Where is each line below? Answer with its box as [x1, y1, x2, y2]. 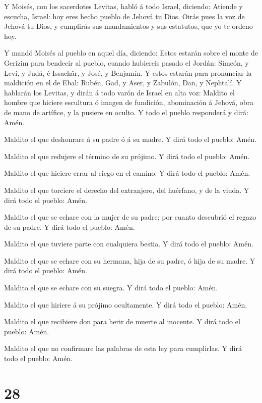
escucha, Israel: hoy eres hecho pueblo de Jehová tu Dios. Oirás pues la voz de [4, 11, 245, 21]
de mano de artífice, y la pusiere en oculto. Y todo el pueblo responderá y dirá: [4, 107, 248, 117]
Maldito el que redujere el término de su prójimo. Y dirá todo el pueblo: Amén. [4, 150, 250, 161]
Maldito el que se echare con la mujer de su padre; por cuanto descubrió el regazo [4, 212, 256, 222]
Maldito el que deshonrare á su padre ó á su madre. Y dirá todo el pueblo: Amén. [4, 134, 256, 144]
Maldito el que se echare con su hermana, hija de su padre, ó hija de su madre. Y [4, 255, 255, 266]
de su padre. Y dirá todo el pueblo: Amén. [4, 221, 135, 232]
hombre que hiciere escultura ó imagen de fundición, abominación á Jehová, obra [4, 97, 254, 108]
